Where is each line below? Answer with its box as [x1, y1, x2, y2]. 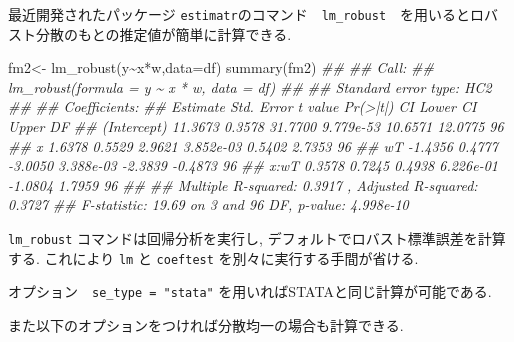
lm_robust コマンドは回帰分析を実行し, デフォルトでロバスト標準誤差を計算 [8, 228, 506, 248]
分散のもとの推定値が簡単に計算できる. [35, 23, 292, 44]
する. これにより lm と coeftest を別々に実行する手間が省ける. [8, 247, 419, 268]
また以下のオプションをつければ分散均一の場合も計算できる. [8, 314, 404, 335]
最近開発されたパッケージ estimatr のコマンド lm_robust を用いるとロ [8, 4, 485, 24]
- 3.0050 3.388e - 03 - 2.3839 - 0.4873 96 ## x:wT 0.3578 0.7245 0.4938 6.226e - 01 [8, 155, 498, 176]
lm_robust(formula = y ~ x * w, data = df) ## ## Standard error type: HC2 [8, 76, 492, 97]
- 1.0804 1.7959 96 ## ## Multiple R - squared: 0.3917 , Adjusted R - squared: [8, 174, 478, 195]
